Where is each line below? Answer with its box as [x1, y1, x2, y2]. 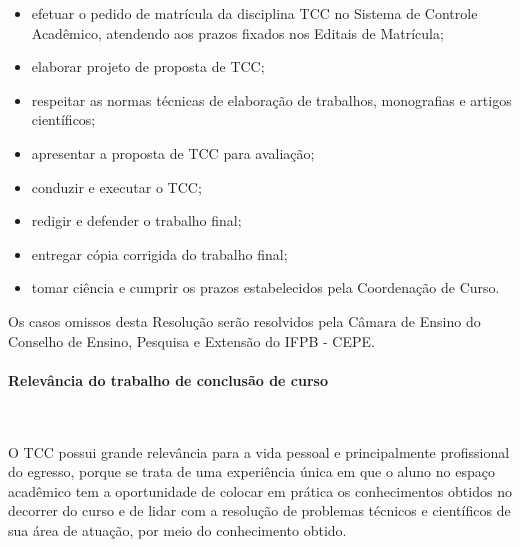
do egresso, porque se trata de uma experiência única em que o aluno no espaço [8, 461, 495, 482]
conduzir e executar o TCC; [31, 176, 202, 197]
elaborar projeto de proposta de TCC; [31, 56, 265, 77]
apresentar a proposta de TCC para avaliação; [31, 142, 315, 163]
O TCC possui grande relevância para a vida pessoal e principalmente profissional [8, 441, 510, 462]
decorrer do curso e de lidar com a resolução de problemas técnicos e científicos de [8, 500, 511, 521]
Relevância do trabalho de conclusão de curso [8, 369, 328, 390]
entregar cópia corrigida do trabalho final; [31, 243, 288, 264]
